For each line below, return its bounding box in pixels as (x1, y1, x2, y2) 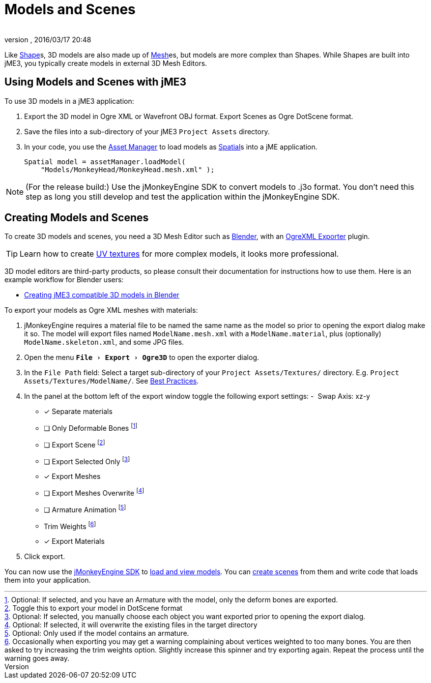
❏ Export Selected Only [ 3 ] (44, 455, 130, 466)
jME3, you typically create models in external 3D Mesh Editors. (4, 59, 207, 67)
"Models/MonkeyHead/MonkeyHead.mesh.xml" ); (40, 165, 215, 174)
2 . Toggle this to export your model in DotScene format (4, 604, 183, 613)
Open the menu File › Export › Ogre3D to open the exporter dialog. (24, 353, 259, 362)
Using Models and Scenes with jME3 (4, 76, 187, 89)
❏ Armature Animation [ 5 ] (44, 504, 126, 514)
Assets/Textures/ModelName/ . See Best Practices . (24, 377, 199, 386)
